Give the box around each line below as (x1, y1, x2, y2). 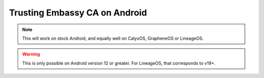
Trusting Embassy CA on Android (9, 7, 147, 18)
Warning (22, 51, 40, 57)
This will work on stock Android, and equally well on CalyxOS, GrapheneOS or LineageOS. (22, 35, 204, 41)
